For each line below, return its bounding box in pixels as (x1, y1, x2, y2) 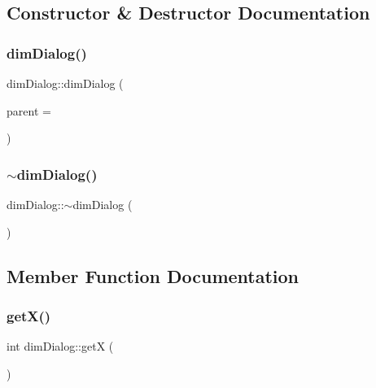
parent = (7, 102, 51, 119)
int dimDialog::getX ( (7, 338, 114, 355)
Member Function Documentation (7, 263, 299, 288)
